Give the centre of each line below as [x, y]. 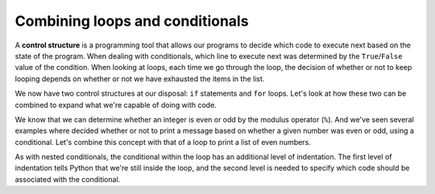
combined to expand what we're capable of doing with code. [116, 105]
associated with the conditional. [68, 179]
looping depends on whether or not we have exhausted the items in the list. [140, 78]
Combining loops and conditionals [132, 21]
